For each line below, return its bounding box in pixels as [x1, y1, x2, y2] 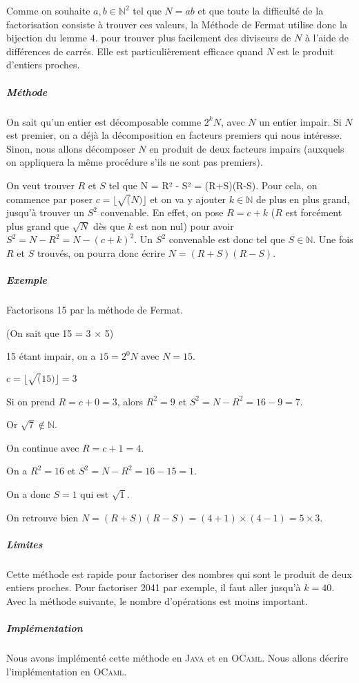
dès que [93, 218, 125, 233]
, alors [117, 394, 144, 408]
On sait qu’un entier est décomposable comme [6, 114, 202, 128]
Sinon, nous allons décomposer [6, 141, 135, 155]
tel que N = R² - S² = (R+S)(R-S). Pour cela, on [108, 177, 318, 192]
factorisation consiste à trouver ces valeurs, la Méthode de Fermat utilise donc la [6, 17, 347, 31]
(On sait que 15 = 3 [6, 325, 91, 340]
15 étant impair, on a [6, 349, 96, 363]
